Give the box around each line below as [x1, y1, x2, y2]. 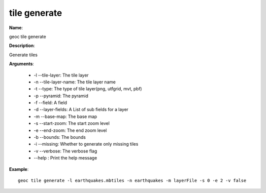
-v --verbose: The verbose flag [33, 148, 97, 154]
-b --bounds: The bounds [33, 134, 86, 140]
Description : [9, 42, 35, 49]
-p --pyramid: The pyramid [33, 93, 89, 99]
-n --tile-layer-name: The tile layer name [33, 79, 116, 85]
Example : [9, 166, 29, 172]
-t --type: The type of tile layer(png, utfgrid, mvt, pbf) [33, 86, 142, 92]
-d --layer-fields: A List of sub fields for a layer [33, 107, 129, 113]
